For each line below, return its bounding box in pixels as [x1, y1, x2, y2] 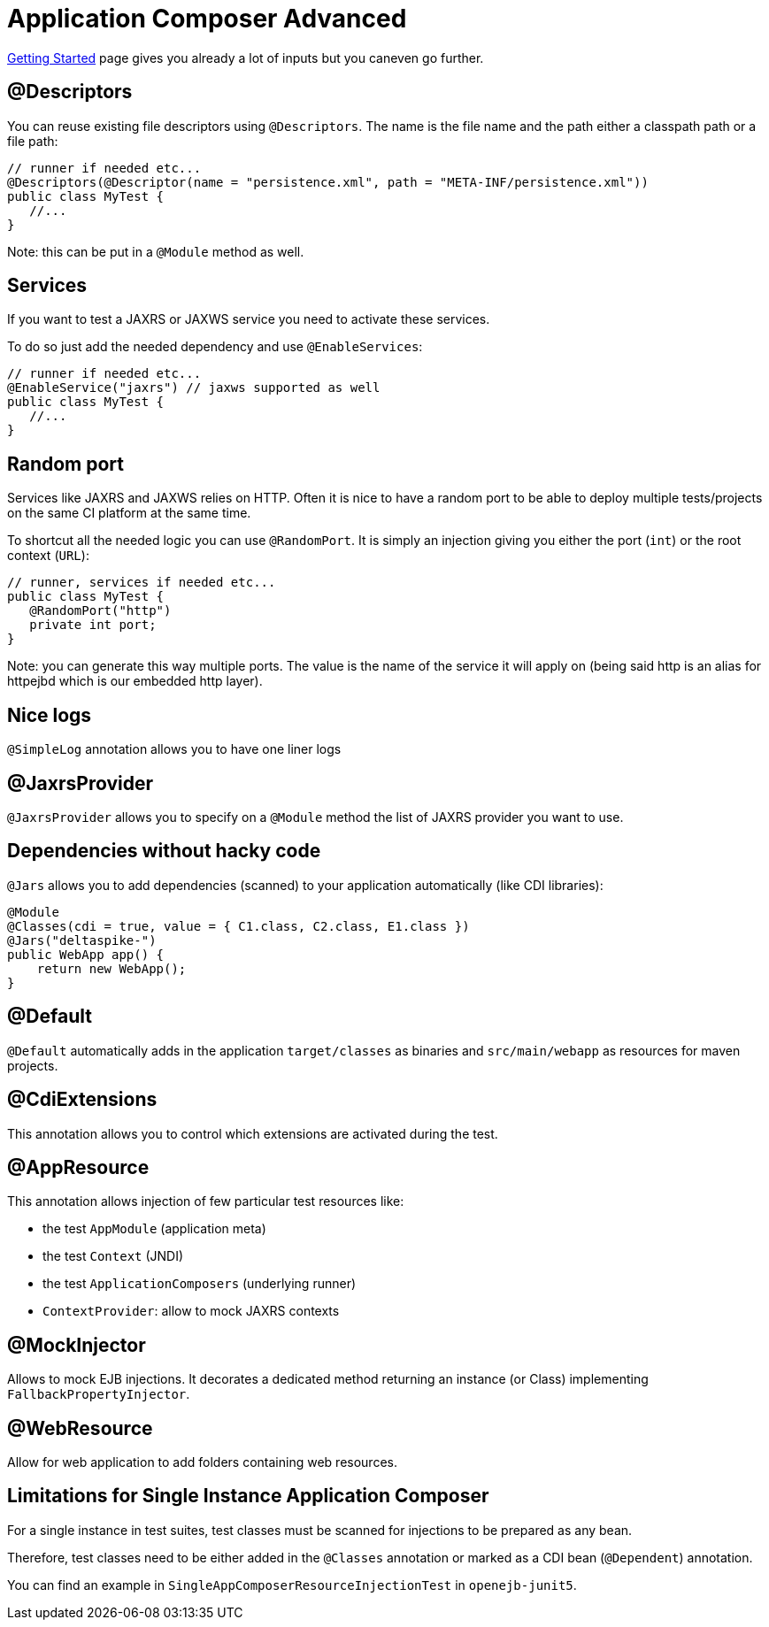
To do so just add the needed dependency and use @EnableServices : [7, 339, 423, 355]
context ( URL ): [7, 548, 89, 564]
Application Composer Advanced [7, 4, 407, 34]
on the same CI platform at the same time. [7, 505, 251, 521]
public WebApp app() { [7, 947, 165, 962]
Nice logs [7, 703, 92, 726]
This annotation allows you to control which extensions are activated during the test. [7, 1125, 498, 1141]
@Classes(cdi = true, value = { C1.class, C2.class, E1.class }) [7, 918, 470, 933]
